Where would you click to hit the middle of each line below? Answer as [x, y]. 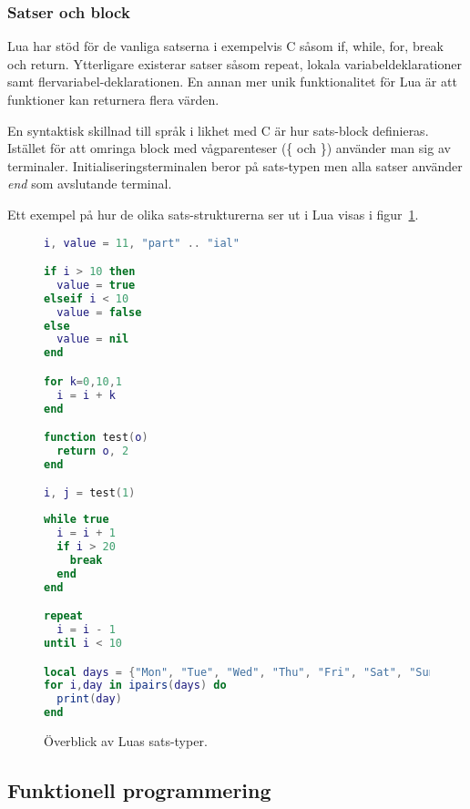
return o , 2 [93, 451]
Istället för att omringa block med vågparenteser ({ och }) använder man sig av [229, 148]
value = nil [93, 339]
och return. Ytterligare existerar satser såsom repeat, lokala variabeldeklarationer [235, 63]
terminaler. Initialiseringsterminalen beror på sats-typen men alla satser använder [235, 165]
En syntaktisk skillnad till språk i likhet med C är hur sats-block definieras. [218, 130]
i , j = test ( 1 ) [90, 493]
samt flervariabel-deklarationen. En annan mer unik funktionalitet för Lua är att [232, 82]
